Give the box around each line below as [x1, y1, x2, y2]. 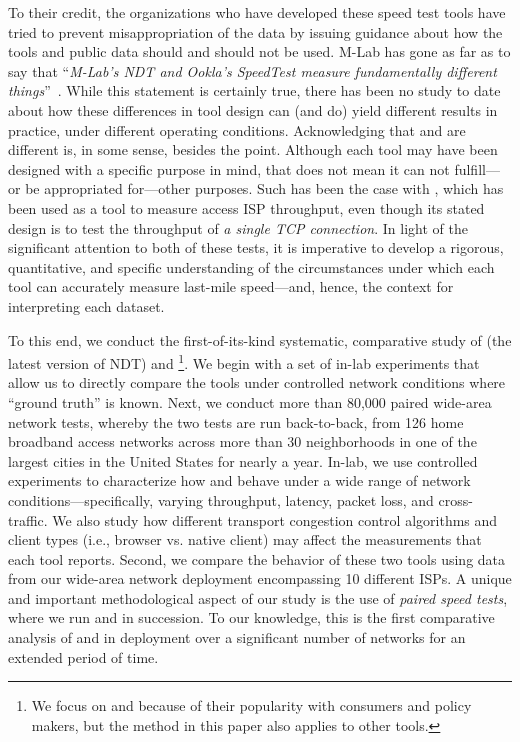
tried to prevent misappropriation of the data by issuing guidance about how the [8, 21, 503, 42]
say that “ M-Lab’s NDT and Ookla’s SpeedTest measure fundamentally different [8, 60, 497, 81]
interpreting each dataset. [8, 295, 165, 316]
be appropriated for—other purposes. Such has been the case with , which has [25, 178, 504, 199]
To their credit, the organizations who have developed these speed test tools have [8, 2, 506, 22]
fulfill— [454, 158, 500, 179]
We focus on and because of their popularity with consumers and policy [31, 695, 472, 716]
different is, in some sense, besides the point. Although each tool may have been [8, 139, 498, 160]
